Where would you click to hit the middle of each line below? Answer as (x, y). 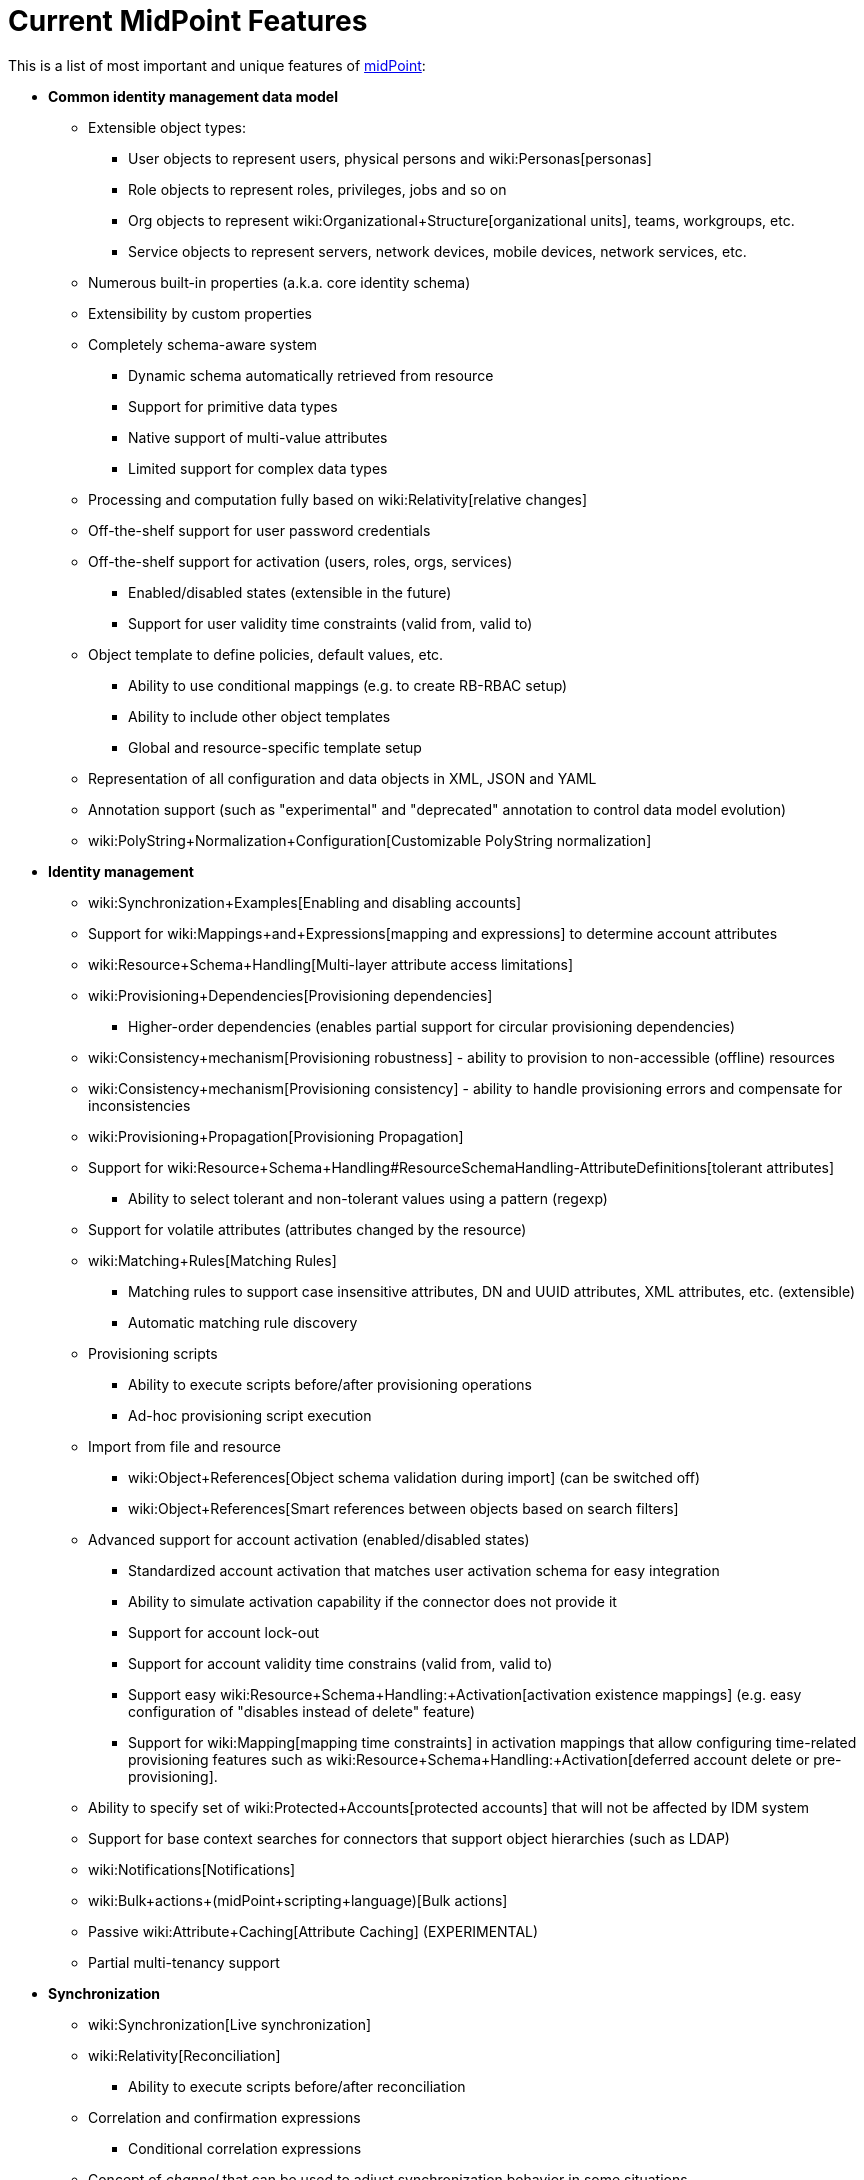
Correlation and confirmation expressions (224, 2117)
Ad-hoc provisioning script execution (250, 1415)
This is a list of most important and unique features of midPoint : (217, 65)
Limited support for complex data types (258, 468)
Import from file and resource (184, 1446)
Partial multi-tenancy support (184, 1962)
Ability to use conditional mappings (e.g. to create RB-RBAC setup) (348, 685)
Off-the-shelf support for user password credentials (259, 530)
